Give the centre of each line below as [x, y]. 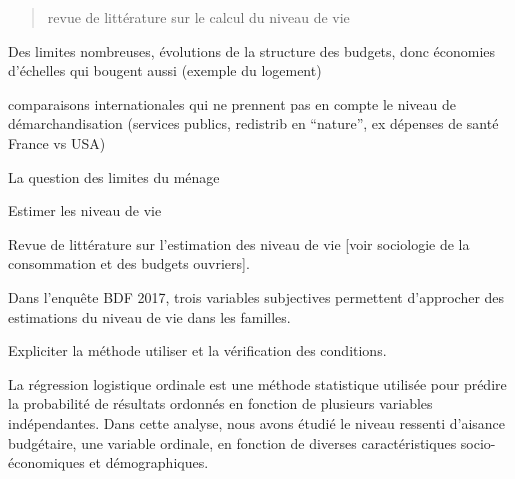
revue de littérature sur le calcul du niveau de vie [198, 17]
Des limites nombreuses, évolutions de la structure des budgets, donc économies [252, 50]
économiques [46, 462]
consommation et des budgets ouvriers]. [129, 263]
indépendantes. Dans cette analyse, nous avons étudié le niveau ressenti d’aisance [257, 422]
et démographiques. [149, 462]
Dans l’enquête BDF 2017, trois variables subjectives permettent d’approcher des [256, 296]
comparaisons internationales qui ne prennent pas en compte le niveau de [232, 103]
